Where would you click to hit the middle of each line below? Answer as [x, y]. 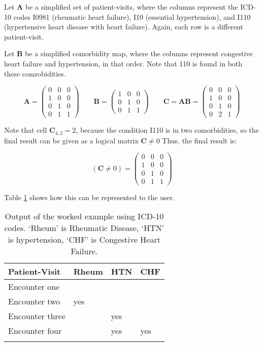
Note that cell [26, 130]
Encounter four [35, 331]
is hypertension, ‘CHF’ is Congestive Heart [84, 240]
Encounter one [34, 287]
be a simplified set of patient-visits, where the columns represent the [131, 7]
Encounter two [34, 301]
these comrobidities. [35, 73]
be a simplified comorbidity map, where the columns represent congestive [139, 53]
